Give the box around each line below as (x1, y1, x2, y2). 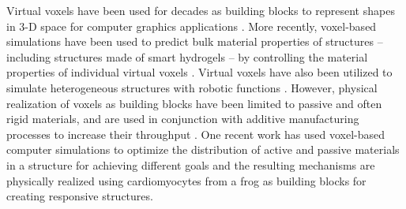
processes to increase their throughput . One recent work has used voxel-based (6, 125, 385, 142)
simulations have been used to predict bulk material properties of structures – (6, 33, 383, 50)
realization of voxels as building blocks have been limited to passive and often (6, 95, 382, 111)
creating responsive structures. (6, 188, 153, 204)
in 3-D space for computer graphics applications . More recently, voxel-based (6, 17, 377, 34)
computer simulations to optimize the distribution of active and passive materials (6, 141, 400, 158)
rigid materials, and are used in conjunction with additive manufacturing (6, 110, 359, 127)
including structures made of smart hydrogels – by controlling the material (6, 48, 368, 65)
